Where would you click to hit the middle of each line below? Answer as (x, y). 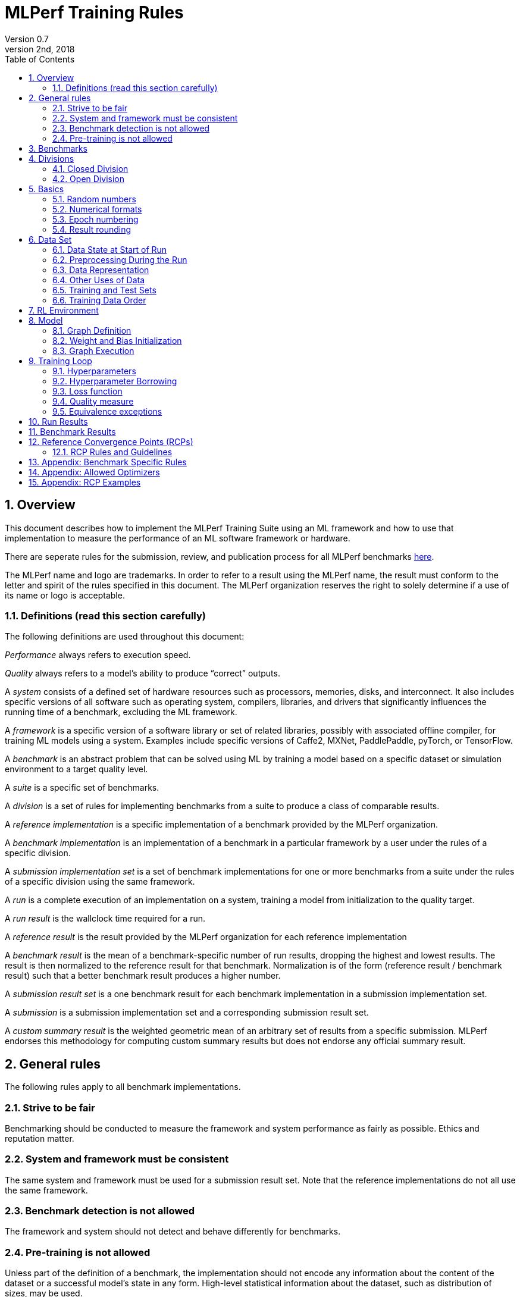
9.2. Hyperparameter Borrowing (115, 381)
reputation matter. (40, 1138)
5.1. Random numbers (94, 199)
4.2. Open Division (88, 178)
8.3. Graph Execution (93, 350)
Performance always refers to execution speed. (98, 655)
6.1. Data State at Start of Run (110, 249)
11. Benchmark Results (72, 431)
